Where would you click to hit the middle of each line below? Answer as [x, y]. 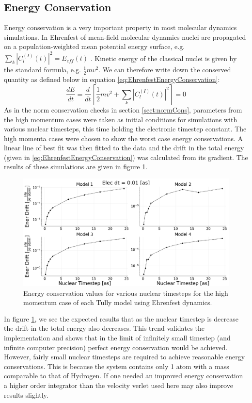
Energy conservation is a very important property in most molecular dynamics [120, 27]
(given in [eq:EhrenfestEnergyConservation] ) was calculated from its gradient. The [126, 157]
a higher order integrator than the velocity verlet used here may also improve [118, 385]
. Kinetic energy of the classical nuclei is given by [164, 58]
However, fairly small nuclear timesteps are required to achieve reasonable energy [125, 357]
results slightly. [26, 395]
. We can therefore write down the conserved [165, 70]
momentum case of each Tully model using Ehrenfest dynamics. [118, 302]
